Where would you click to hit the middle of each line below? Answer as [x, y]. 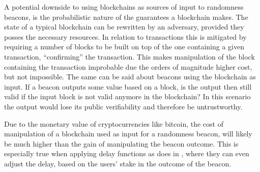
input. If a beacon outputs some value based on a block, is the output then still [128, 86]
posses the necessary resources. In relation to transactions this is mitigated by [125, 36]
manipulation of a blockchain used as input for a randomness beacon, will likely [128, 134]
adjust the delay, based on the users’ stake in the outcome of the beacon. [118, 163]
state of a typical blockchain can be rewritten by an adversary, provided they [124, 27]
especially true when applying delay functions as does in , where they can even [127, 153]
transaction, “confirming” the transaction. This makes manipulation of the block [129, 56]
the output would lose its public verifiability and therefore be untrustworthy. [123, 106]
